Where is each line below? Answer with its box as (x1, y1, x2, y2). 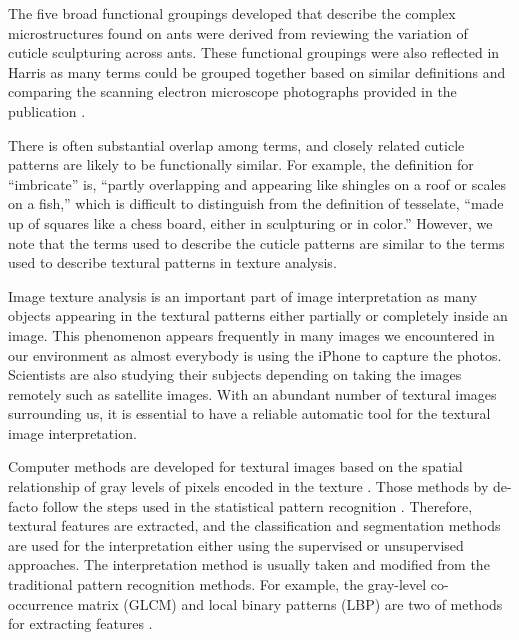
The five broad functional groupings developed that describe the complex (8, 3, 456, 23)
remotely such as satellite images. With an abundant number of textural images (8, 383, 497, 404)
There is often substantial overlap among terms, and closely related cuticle (8, 134, 465, 155)
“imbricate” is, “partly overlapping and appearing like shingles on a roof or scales (8, 173, 507, 194)
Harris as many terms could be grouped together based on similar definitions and (8, 61, 506, 82)
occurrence (8, 593, 74, 614)
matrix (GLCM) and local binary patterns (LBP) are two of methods (77, 593, 503, 614)
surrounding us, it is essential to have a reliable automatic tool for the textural (8, 403, 491, 424)
